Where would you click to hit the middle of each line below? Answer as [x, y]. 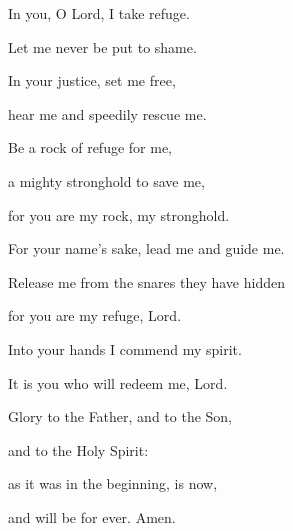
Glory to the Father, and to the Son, [120, 416]
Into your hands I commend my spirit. [125, 348]
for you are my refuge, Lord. [95, 315]
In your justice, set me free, [92, 80]
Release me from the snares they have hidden [146, 281]
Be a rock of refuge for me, [90, 147]
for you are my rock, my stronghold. [119, 214]
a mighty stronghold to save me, [106, 180]
